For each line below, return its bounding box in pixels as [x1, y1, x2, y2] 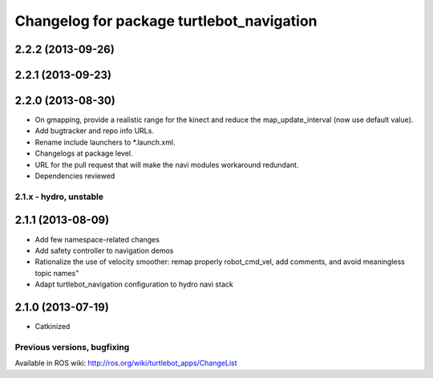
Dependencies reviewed [34, 171, 115, 181]
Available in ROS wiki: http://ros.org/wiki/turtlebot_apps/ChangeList [14, 358, 237, 368]
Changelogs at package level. [34, 148, 133, 158]
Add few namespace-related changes [34, 234, 160, 244]
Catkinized [34, 321, 71, 331]
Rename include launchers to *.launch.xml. [34, 137, 176, 147]
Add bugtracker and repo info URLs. [34, 126, 154, 136]
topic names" [34, 268, 79, 278]
